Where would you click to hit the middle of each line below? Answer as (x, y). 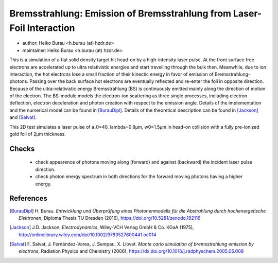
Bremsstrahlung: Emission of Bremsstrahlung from (120, 13)
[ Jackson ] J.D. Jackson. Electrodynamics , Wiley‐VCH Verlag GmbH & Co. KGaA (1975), (102, 227)
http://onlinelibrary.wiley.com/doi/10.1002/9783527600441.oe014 (88, 235)
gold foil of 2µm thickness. (38, 134)
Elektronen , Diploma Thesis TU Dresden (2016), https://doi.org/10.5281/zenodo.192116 (110, 218)
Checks (22, 148)
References (28, 198)
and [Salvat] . (23, 117)
